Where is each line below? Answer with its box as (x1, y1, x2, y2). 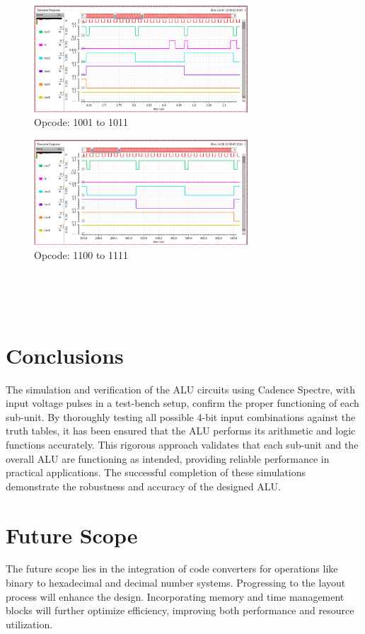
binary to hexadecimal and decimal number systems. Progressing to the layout (6, 575, 346, 590)
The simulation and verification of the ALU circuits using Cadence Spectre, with (6, 381, 356, 396)
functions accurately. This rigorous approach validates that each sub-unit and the (6, 437, 359, 451)
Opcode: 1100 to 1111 (34, 248, 128, 263)
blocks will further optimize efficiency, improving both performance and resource (6, 603, 354, 618)
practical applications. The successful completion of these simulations (6, 465, 306, 480)
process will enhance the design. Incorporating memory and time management (6, 589, 344, 604)
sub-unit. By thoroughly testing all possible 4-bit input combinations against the (6, 409, 356, 424)
